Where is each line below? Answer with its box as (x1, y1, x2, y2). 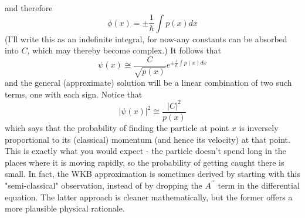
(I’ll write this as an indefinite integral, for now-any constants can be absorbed (5, 32, 287, 45)
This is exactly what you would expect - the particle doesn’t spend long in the (5, 145, 286, 157)
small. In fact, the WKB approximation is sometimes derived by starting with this (5, 167, 300, 180)
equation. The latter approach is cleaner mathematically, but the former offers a (5, 190, 293, 203)
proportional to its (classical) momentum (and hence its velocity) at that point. (5, 133, 290, 145)
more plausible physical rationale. (5, 202, 125, 214)
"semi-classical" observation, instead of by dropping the (5, 179, 202, 191)
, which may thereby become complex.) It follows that (27, 44, 222, 56)
